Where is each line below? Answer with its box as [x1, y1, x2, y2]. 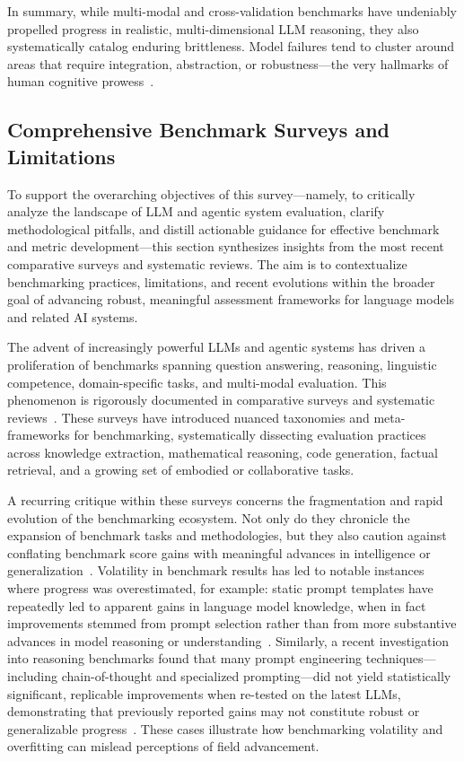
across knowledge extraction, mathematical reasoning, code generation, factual [7, 442, 438, 461]
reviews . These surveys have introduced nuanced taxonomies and [7, 407, 370, 426]
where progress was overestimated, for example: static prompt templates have [7, 579, 433, 598]
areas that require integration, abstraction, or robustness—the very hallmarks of [7, 54, 449, 73]
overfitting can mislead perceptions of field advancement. [7, 737, 320, 756]
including [7, 667, 58, 685]
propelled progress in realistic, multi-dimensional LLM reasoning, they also [7, 19, 419, 38]
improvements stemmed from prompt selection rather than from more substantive [7, 614, 457, 633]
